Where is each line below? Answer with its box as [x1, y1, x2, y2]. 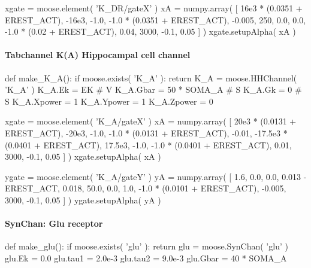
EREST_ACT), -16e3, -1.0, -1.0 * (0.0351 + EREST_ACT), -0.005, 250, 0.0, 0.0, [5, 13, 306, 26]
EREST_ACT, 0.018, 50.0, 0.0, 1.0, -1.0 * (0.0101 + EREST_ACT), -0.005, [5, 182, 286, 194]
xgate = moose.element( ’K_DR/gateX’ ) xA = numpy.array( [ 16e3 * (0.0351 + [5, 2, 303, 14]
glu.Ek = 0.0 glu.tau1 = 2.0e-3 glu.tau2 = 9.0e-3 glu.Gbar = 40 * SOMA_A [5, 251, 287, 264]
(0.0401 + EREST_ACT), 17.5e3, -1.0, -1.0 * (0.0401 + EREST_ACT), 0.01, [5, 138, 292, 151]
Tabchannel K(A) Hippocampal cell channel [5, 48, 191, 61]
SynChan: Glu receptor [5, 217, 103, 230]
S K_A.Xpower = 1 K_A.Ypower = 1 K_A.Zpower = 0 [5, 95, 213, 107]
